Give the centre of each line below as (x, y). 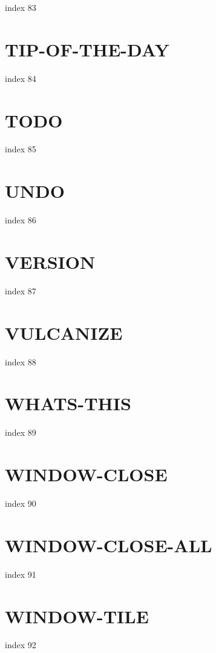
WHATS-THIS (68, 403)
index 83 (21, 7)
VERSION (50, 261)
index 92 (21, 645)
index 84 (21, 78)
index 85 (21, 149)
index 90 (21, 503)
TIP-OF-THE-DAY (87, 49)
